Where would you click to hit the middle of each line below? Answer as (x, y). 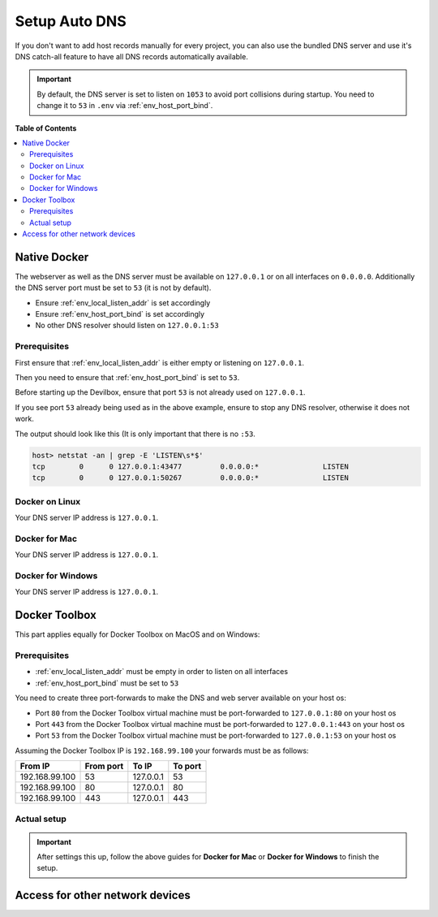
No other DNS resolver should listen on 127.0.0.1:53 (127, 326)
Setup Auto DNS (71, 21)
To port (187, 766)
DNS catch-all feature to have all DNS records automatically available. (132, 56)
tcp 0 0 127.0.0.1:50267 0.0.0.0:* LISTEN (190, 478)
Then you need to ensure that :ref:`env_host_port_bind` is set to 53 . (127, 378)
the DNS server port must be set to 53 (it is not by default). (113, 288)
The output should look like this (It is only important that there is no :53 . (135, 434)
